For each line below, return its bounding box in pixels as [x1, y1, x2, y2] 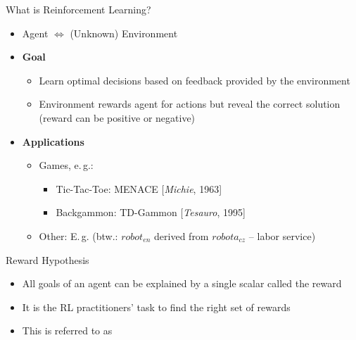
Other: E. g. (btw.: [39, 228, 118, 243]
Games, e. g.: [39, 158, 94, 172]
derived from [154, 228, 209, 243]
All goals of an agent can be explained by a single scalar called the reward [22, 276, 342, 291]
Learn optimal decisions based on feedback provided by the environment [39, 73, 350, 87]
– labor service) [248, 228, 316, 243]
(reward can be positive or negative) [39, 110, 196, 125]
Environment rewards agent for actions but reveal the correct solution [39, 96, 341, 111]
